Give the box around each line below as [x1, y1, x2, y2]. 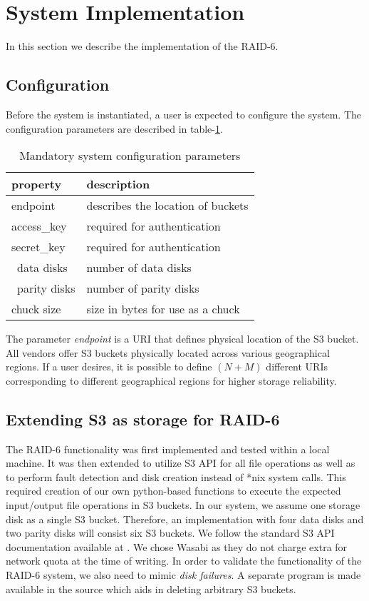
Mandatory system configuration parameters [19, 147, 241, 164]
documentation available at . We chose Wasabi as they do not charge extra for [6, 539, 348, 554]
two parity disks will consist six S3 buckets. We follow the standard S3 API [6, 525, 335, 540]
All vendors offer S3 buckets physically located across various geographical [6, 345, 330, 360]
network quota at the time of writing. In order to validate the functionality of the [6, 553, 362, 568]
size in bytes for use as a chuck [86, 300, 240, 318]
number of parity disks [86, 280, 199, 297]
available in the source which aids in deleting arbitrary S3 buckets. [6, 581, 296, 596]
